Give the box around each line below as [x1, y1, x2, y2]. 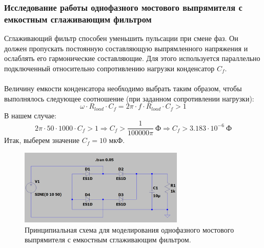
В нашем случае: [4, 110, 56, 120]
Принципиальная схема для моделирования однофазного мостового [25, 224, 234, 235]
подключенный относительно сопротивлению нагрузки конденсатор [4, 63, 215, 73]
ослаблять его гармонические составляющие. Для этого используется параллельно [4, 53, 260, 64]
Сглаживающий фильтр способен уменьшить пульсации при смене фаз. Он [4, 33, 238, 44]
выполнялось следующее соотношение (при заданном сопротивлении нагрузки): [4, 93, 254, 104]
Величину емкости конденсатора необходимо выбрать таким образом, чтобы [4, 83, 242, 94]
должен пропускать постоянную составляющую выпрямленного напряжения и [4, 43, 248, 53]
